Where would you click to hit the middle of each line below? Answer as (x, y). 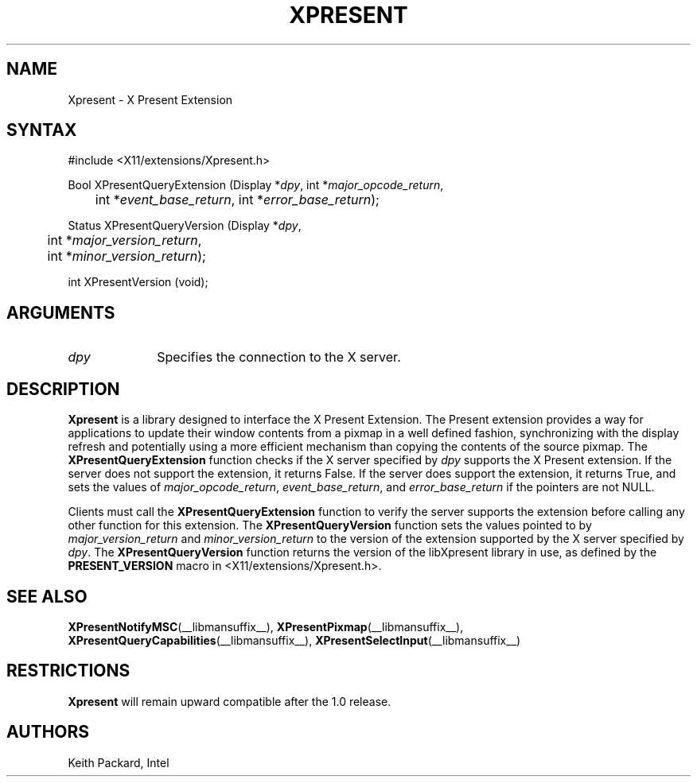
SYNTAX (42, 130)
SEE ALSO (47, 596)
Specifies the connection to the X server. (279, 357)
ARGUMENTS (61, 312)
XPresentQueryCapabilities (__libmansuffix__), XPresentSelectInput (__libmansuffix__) (294, 640)
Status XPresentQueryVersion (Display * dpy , (185, 226)
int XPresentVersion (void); (138, 282)
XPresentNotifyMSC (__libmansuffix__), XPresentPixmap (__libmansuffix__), (266, 626)
